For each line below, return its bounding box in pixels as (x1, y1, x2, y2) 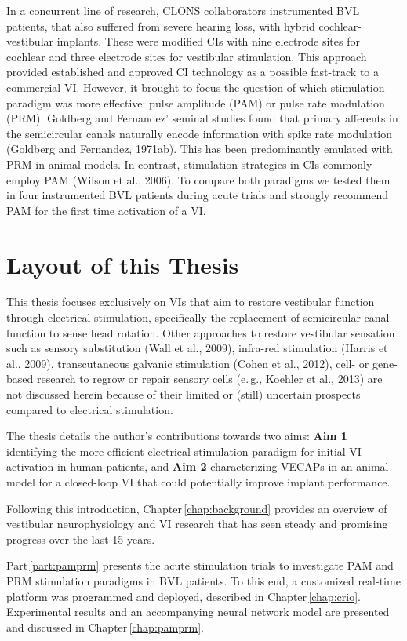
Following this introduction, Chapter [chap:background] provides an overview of (6, 500, 387, 516)
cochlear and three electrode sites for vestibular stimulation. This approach (6, 48, 367, 64)
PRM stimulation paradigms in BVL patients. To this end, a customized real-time (6, 572, 401, 588)
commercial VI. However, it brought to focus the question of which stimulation (6, 78, 385, 95)
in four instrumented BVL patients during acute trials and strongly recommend (6, 187, 389, 203)
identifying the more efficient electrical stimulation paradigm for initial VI (6, 443, 362, 459)
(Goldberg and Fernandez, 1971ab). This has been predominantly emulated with (6, 140, 393, 157)
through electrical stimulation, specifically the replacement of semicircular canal (6, 309, 390, 326)
